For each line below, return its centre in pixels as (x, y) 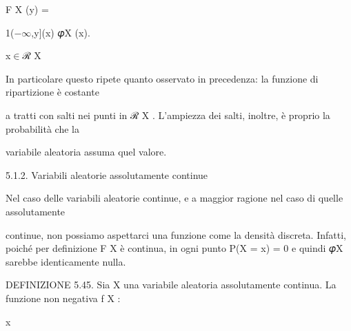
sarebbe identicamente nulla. (66, 261)
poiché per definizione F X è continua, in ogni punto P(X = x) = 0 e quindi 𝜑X (174, 248)
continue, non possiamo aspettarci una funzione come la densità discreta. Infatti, (176, 234)
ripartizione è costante (52, 92)
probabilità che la (43, 128)
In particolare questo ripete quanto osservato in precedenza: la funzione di (162, 78)
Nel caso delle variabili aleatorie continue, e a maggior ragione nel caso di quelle (174, 198)
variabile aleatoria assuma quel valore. (86, 152)
